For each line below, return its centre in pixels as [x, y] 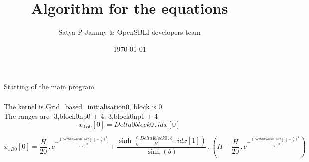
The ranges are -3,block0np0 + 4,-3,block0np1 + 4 [81, 116]
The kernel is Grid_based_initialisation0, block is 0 [83, 106]
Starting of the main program [49, 86]
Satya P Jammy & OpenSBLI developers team [130, 32]
